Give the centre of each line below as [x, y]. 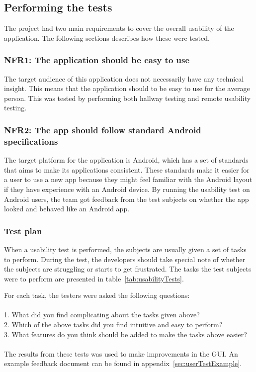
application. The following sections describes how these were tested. [107, 38]
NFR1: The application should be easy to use [97, 60]
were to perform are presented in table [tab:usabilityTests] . [94, 278]
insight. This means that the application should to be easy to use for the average [127, 88]
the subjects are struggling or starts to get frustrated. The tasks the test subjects [128, 269]
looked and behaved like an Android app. [67, 209]
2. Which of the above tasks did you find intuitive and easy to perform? [113, 325]
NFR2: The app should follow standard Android [103, 130]
